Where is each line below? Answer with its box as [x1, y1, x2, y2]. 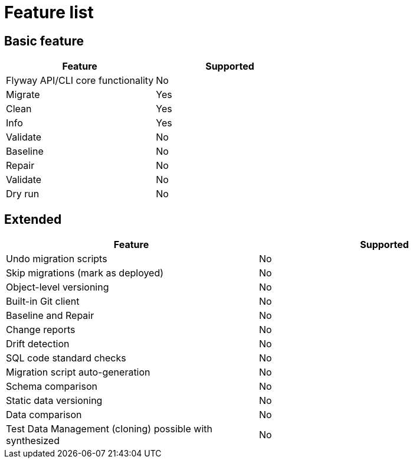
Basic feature [4, 33, 84, 48]
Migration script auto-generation [6, 366, 150, 379]
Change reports [6, 324, 76, 336]
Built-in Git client [6, 295, 80, 308]
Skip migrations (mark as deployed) [6, 267, 164, 279]
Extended [4, 211, 62, 227]
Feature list [4, 2, 94, 22]
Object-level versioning [6, 281, 109, 294]
